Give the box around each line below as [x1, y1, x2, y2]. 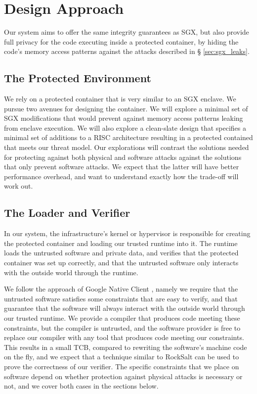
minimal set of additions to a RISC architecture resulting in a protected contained [4, 132, 253, 143]
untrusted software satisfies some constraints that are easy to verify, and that [4, 293, 238, 303]
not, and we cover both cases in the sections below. [4, 381, 159, 391]
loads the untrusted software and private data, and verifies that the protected [4, 247, 239, 258]
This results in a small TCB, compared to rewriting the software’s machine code [4, 342, 247, 352]
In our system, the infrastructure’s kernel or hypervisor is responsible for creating [4, 228, 251, 239]
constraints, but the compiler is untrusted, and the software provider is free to [4, 322, 241, 333]
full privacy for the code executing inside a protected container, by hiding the [4, 36, 239, 47]
